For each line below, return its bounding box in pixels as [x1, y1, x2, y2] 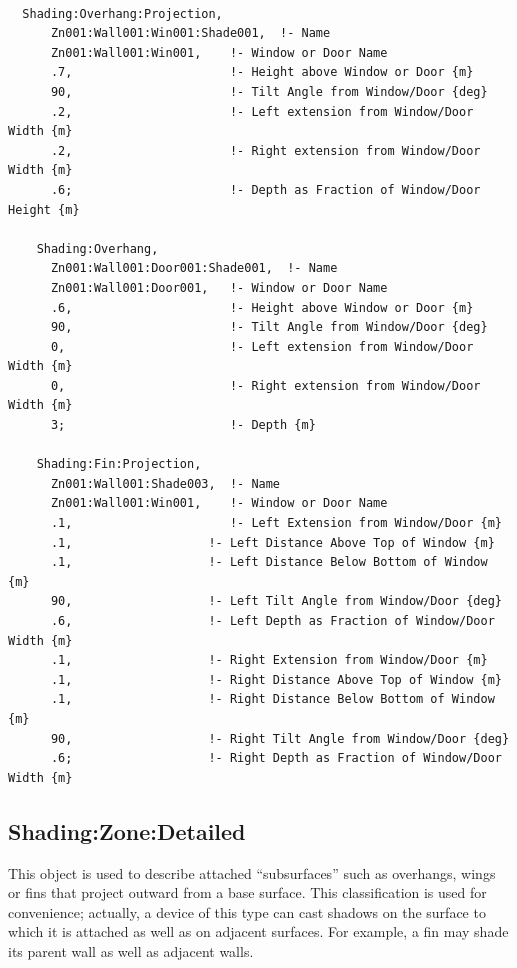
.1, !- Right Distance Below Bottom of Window [50, 692, 495, 707]
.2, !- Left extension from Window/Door [50, 104, 474, 119]
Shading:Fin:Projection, [36, 457, 202, 472]
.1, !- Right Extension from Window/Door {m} [50, 653, 488, 668]
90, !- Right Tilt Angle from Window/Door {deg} [50, 731, 510, 746]
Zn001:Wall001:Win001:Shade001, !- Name [50, 26, 331, 41]
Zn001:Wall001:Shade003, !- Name [50, 476, 281, 491]
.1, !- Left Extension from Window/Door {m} [50, 516, 502, 531]
